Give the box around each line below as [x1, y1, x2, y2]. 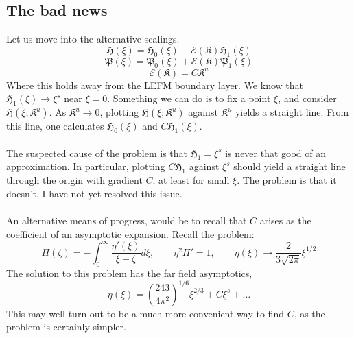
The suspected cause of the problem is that [6, 145, 187, 160]
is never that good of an [225, 145, 327, 160]
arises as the [259, 213, 311, 228]
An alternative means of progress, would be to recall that [6, 213, 247, 228]
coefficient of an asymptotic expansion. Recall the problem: [6, 226, 255, 241]
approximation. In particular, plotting [6, 159, 165, 173]
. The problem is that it [237, 173, 337, 187]
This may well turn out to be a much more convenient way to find [6, 306, 284, 320]
